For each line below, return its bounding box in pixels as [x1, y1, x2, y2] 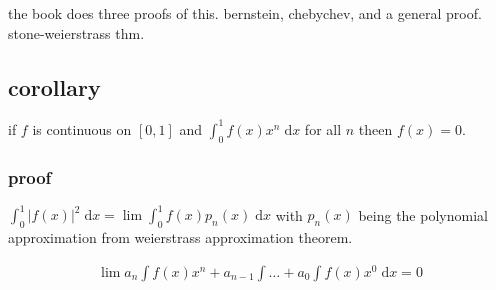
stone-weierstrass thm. [8, 22, 145, 43]
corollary [8, 71, 101, 102]
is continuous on [32, 118, 132, 139]
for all [304, 118, 342, 139]
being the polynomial [358, 204, 488, 225]
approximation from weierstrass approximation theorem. [8, 227, 353, 248]
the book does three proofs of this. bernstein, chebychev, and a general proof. [8, 3, 482, 23]
